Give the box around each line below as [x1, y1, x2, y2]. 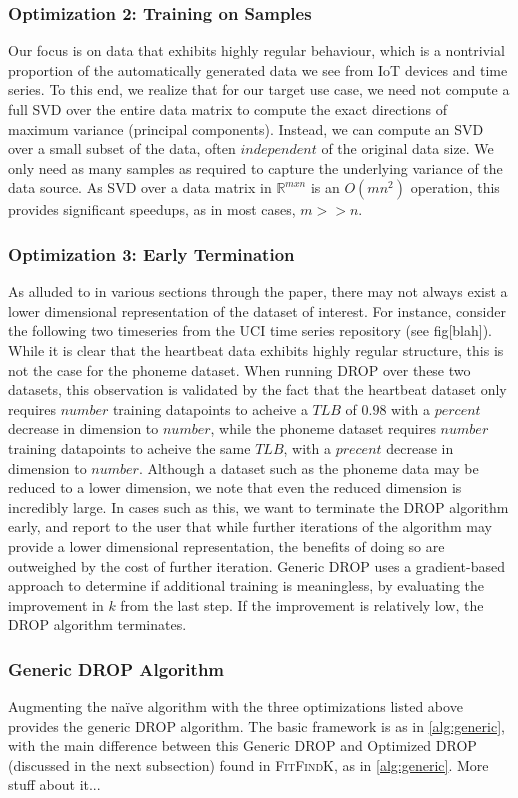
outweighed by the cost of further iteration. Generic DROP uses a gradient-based [8, 555, 506, 576]
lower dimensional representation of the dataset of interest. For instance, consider [8, 300, 506, 321]
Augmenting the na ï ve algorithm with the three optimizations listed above [8, 696, 463, 717]
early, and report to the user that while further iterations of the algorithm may [8, 516, 492, 537]
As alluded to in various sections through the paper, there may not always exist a [8, 281, 508, 302]
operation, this [410, 177, 500, 198]
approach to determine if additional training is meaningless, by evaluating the [8, 575, 484, 596]
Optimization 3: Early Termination [8, 241, 295, 266]
